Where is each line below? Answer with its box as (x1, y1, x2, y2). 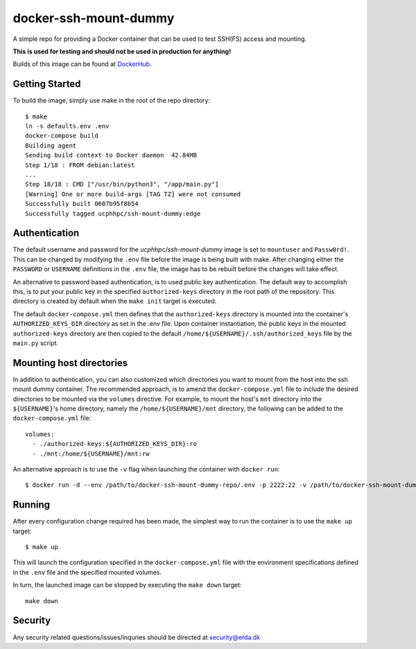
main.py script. (12, 338, 59, 347)
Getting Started (12, 78, 81, 90)
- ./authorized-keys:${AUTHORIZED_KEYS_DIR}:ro (32, 440, 198, 448)
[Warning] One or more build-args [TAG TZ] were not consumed (25, 190, 241, 198)
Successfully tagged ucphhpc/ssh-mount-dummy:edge (25, 209, 201, 218)
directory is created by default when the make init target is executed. (12, 297, 217, 305)
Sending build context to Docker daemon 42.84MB (25, 151, 198, 159)
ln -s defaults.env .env (25, 122, 110, 130)
